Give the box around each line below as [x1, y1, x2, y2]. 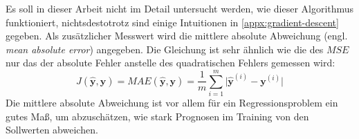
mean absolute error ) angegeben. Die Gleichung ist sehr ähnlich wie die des [6, 41, 324, 56]
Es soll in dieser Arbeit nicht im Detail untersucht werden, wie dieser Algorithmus [6, 1, 354, 15]
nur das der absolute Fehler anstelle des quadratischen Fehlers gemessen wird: [6, 55, 335, 70]
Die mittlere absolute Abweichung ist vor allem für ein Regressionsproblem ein [6, 95, 338, 110]
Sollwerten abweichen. [6, 122, 98, 137]
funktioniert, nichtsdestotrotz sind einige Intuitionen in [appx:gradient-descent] [6, 15, 339, 29]
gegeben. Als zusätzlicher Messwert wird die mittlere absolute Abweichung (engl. [6, 28, 348, 43]
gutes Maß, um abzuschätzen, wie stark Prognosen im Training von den [6, 109, 309, 123]
